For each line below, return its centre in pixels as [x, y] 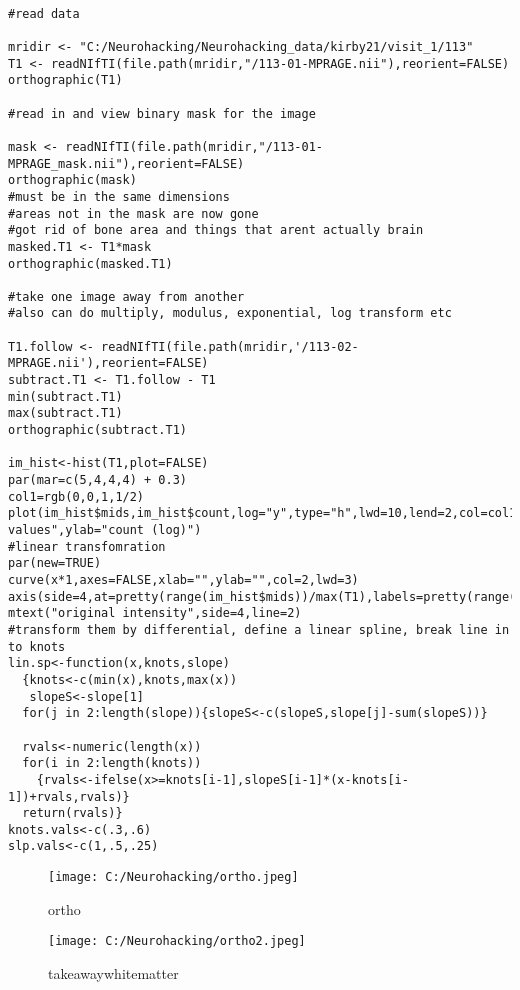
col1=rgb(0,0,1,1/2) [76, 496]
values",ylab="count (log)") [105, 530]
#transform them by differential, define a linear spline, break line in [259, 629]
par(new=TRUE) [55, 563]
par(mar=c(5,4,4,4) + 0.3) [97, 480]
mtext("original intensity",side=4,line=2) [155, 613]
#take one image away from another [126, 296]
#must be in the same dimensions [119, 196]
